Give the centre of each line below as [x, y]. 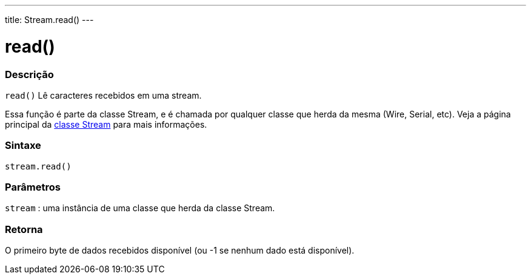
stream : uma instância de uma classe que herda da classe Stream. [140, 208]
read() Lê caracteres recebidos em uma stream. [103, 95]
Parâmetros [33, 187]
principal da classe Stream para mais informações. [106, 124]
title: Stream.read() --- [49, 20]
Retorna [24, 229]
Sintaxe [23, 146]
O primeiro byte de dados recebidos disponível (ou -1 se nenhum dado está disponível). [180, 251]
